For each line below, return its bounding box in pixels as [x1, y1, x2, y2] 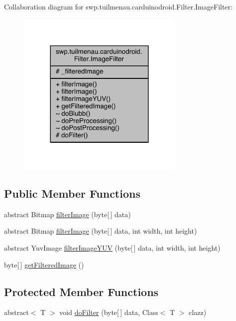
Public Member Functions [4, 185, 140, 201]
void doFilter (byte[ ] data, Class [59, 307, 158, 318]
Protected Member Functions [4, 284, 159, 299]
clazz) [189, 307, 207, 318]
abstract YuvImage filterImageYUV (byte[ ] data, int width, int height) [4, 242, 221, 253]
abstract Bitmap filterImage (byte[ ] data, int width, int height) [4, 226, 197, 236]
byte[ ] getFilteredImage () [4, 259, 84, 270]
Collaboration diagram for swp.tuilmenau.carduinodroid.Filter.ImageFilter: [4, 1, 233, 11]
